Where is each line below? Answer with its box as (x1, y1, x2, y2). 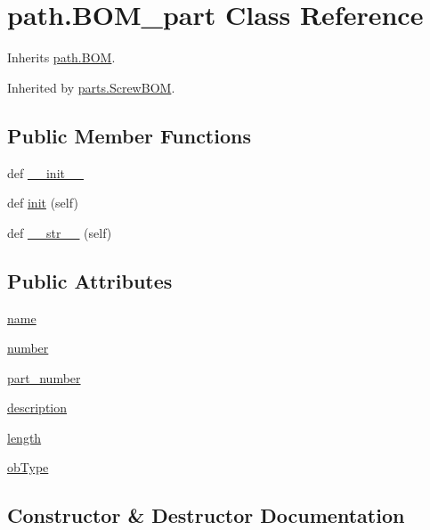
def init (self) (7, 193, 78, 212)
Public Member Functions (7, 121, 251, 149)
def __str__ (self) (7, 223, 112, 241)
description (7, 398, 68, 417)
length (7, 428, 42, 446)
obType (7, 458, 49, 477)
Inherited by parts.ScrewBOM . (7, 77, 175, 96)
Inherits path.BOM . (7, 48, 116, 67)
